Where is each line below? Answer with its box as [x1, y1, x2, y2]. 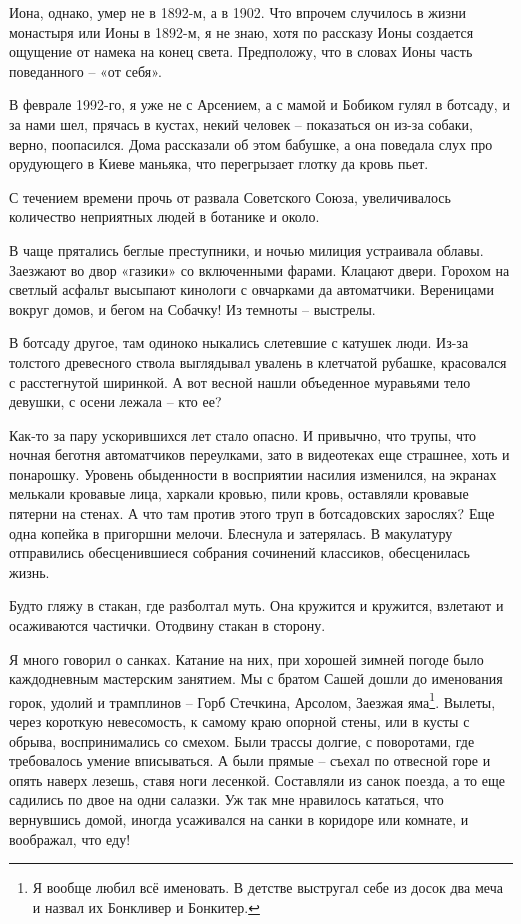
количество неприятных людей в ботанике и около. [9, 206, 320, 227]
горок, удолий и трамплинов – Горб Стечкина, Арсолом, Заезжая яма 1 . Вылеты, [9, 688, 496, 712]
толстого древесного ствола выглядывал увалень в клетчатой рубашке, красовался [9, 351, 507, 372]
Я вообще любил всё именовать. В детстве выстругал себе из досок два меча [32, 877, 503, 898]
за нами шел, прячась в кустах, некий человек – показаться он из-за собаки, [9, 113, 473, 134]
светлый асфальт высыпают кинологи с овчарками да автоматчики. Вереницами [9, 279, 494, 300]
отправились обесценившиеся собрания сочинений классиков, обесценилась [9, 542, 470, 563]
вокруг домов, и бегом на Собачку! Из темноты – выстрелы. [9, 298, 376, 319]
